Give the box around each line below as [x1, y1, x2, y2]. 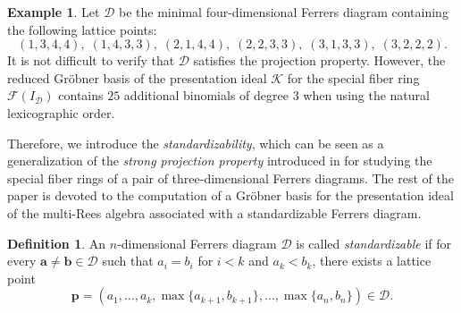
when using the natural [303, 86, 430, 105]
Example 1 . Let [7, 3, 100, 21]
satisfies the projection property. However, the [193, 51, 446, 70]
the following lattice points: [7, 20, 157, 38]
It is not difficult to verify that [7, 51, 175, 70]
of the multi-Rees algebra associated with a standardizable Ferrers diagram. [7, 203, 422, 222]
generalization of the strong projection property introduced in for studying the [7, 151, 432, 170]
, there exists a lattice [312, 251, 432, 270]
